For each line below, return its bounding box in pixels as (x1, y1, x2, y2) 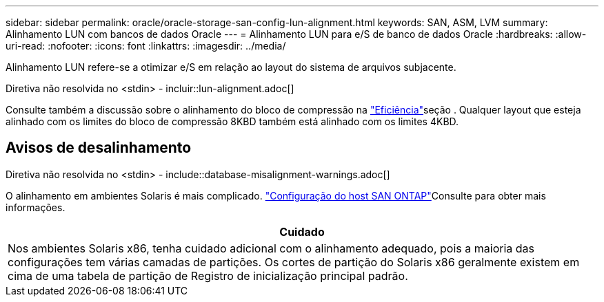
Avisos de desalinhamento (6, 139, 192, 157)
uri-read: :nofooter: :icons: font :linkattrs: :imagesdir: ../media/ (6, 40, 286, 52)
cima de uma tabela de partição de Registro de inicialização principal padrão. (8, 268, 408, 283)
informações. (6, 201, 66, 213)
